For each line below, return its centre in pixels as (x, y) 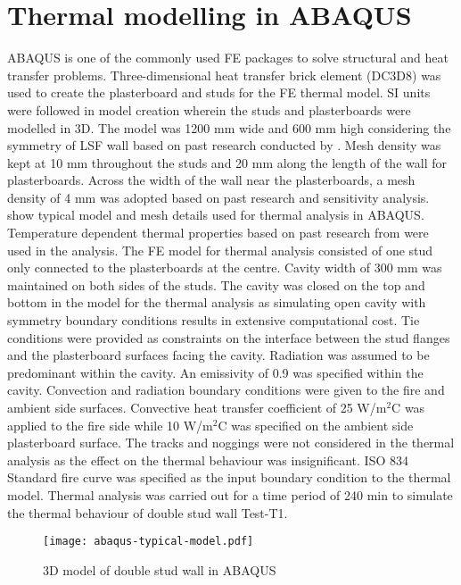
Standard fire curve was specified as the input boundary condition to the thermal (229, 477)
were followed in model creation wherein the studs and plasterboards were (209, 109)
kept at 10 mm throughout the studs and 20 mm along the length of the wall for (227, 162)
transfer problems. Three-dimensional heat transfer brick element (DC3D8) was (224, 75)
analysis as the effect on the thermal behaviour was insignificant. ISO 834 (208, 460)
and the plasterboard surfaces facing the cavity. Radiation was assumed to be (218, 355)
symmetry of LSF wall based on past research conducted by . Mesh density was (224, 145)
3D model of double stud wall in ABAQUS (160, 569)
